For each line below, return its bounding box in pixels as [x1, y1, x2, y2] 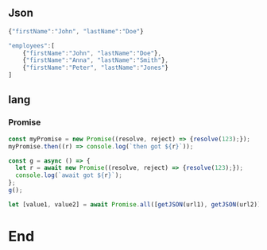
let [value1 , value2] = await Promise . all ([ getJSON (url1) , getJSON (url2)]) [8, 200, 265, 209]
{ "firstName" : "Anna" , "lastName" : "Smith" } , [22, 56, 169, 64]
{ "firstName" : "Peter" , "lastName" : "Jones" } [22, 63, 169, 72]
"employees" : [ [8, 41, 56, 50]
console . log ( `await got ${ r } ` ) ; [15, 171, 123, 179]
